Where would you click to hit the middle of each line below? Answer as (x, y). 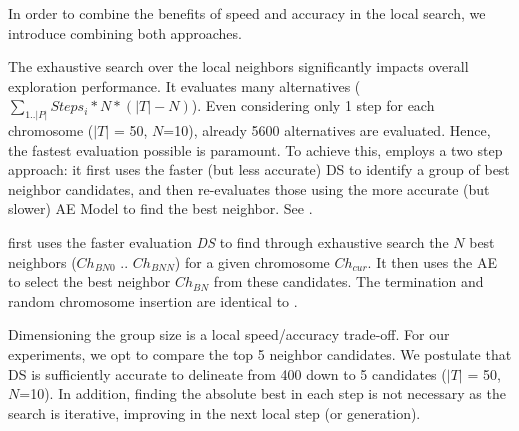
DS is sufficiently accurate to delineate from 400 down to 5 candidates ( (227, 373)
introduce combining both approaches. (125, 32)
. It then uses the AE (432, 261)
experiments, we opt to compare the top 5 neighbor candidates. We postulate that (260, 354)
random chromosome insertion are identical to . (153, 300)
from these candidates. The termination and (348, 281)
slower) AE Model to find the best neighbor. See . (160, 208)
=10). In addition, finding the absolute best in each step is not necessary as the (262, 393)
